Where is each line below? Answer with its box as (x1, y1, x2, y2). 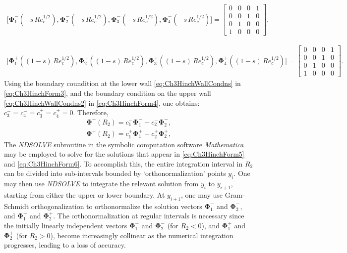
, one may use (181, 190, 223, 200)
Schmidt (4, 201, 29, 211)
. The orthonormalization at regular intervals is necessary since (53, 211, 244, 221)
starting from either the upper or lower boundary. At (4, 190, 165, 200)
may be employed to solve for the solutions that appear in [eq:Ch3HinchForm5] (4, 149, 244, 159)
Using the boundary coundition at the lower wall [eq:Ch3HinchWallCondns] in (4, 78, 241, 88)
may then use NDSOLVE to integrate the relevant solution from (4, 178, 199, 189)
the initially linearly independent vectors (4, 220, 127, 231)
